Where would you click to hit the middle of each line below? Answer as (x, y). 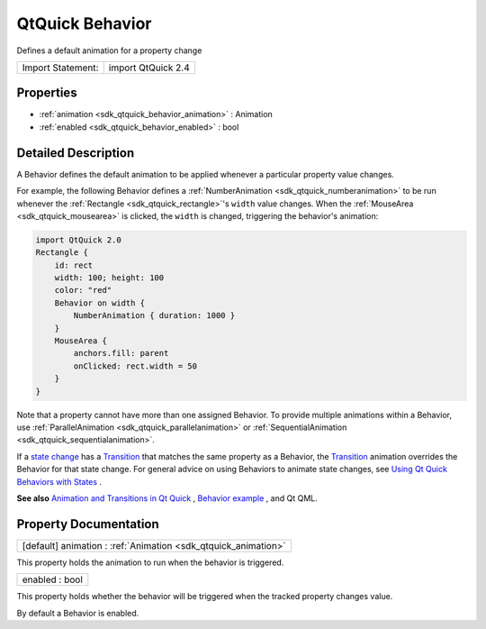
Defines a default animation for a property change (109, 50)
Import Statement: (60, 68)
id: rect (74, 265)
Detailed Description (76, 153)
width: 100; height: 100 (109, 278)
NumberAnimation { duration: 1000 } (154, 316)
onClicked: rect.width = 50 (135, 366)
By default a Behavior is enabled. (78, 613)
